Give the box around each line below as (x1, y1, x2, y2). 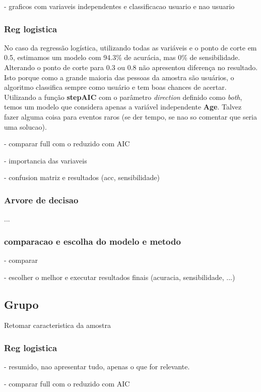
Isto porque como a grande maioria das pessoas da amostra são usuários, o (4, 72, 234, 82)
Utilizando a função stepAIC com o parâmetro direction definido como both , (4, 91, 242, 102)
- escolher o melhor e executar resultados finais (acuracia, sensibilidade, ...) (4, 271, 235, 282)
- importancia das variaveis (4, 155, 87, 165)
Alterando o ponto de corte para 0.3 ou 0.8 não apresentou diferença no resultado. (4, 62, 258, 72)
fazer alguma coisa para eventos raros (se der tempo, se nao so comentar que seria (4, 111, 257, 122)
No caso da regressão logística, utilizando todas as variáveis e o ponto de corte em (4, 42, 257, 52)
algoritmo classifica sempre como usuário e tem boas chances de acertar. (4, 82, 227, 92)
